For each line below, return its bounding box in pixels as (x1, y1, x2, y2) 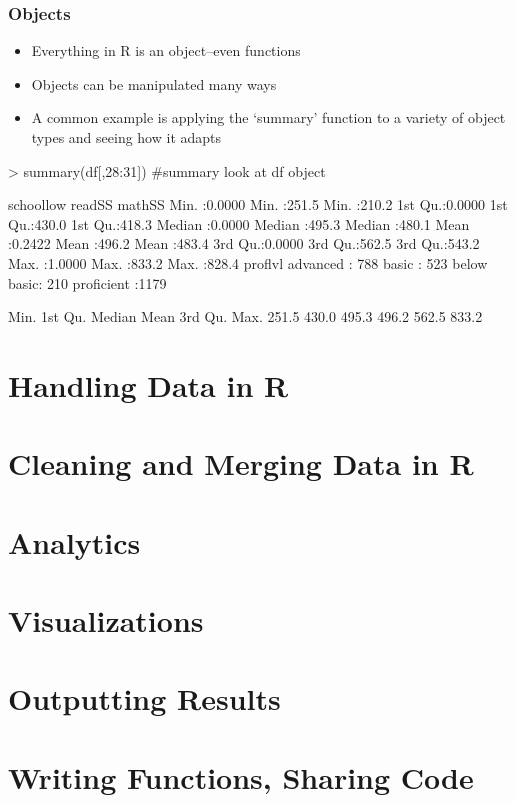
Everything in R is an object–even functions (31, 40, 301, 61)
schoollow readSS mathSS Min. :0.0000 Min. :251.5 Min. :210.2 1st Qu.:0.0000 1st (8, 194, 508, 215)
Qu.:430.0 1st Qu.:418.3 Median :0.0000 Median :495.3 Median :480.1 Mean (8, 213, 470, 234)
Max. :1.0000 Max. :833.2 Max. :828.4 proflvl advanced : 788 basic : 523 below (8, 252, 488, 273)
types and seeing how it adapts (31, 127, 222, 147)
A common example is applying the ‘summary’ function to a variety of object (31, 107, 506, 128)
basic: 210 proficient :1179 (8, 272, 167, 293)
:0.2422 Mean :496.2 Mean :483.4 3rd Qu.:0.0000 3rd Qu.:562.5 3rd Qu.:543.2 (8, 233, 480, 254)
